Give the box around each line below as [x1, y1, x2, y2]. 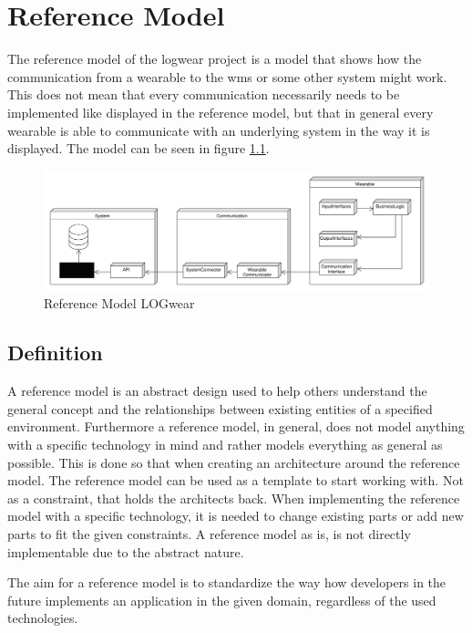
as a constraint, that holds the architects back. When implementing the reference [7, 488, 460, 507]
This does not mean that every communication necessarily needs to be [7, 85, 400, 104]
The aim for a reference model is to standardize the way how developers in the [7, 573, 446, 592]
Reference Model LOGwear [44, 294, 195, 313]
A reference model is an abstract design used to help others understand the [7, 381, 427, 400]
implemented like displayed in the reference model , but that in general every [7, 102, 434, 121]
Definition [7, 338, 103, 367]
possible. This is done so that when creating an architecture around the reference [7, 452, 460, 472]
